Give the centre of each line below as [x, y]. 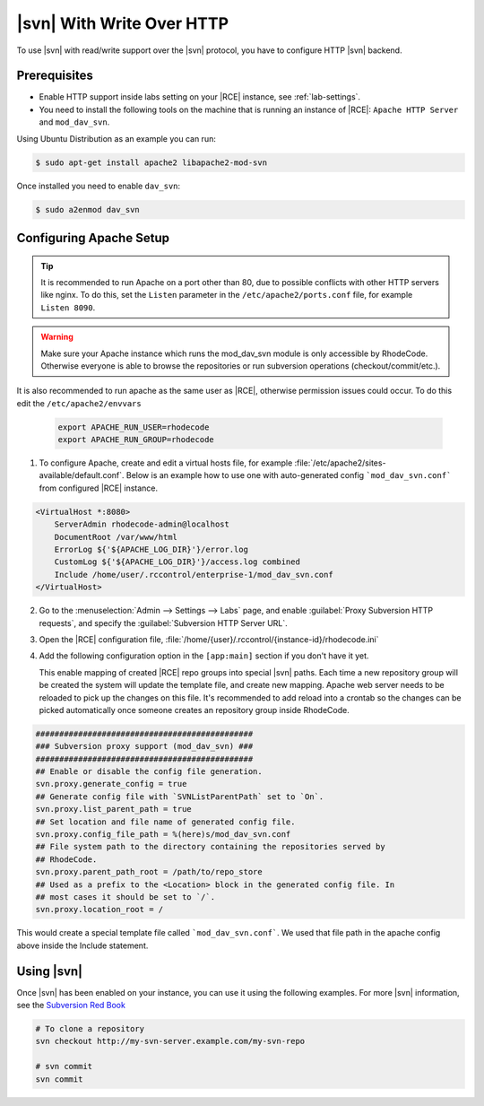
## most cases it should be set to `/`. [125, 897]
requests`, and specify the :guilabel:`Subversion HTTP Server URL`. [164, 623]
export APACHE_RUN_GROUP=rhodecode [136, 440]
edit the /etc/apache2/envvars [79, 403]
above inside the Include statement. [82, 945]
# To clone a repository [90, 1028]
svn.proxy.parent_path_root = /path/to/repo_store [149, 872]
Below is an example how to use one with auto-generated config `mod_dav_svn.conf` [289, 475]
